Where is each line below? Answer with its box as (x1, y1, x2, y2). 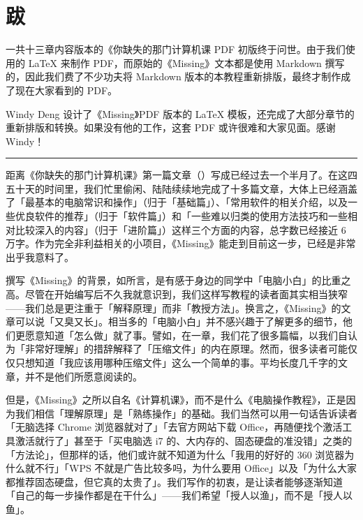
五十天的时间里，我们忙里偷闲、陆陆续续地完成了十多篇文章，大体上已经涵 (6, 181, 348, 195)
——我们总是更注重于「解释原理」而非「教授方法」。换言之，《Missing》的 (6, 300, 341, 315)
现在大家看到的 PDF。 (15, 82, 118, 97)
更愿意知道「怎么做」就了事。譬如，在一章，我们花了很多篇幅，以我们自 (15, 327, 348, 342)
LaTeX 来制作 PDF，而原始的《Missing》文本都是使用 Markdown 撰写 (28, 55, 345, 70)
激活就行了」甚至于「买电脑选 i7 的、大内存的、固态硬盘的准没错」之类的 (15, 433, 353, 447)
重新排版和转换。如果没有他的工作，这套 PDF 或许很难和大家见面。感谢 (6, 120, 336, 135)
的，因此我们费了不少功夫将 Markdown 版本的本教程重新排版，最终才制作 (6, 69, 341, 84)
